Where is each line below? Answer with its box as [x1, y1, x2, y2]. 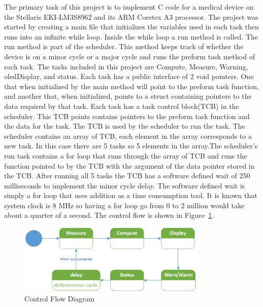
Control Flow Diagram [24, 293, 95, 303]
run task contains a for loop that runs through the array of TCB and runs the [4, 150, 247, 161]
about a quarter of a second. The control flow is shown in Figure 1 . [4, 210, 214, 220]
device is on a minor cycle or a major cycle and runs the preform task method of [4, 51, 255, 61]
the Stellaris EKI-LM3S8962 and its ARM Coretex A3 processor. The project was [4, 11, 258, 22]
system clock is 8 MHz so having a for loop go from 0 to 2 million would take [4, 200, 245, 210]
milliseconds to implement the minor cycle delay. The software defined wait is [4, 180, 245, 190]
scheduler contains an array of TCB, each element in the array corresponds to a [4, 130, 252, 141]
